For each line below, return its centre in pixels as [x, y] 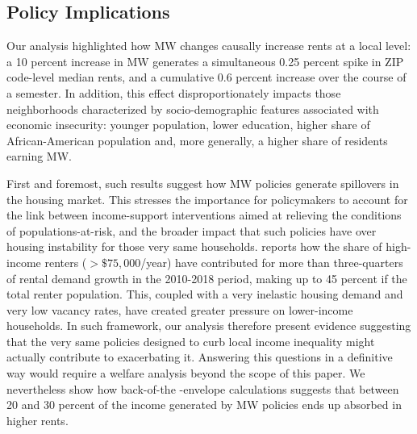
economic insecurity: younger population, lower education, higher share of [188, 125]
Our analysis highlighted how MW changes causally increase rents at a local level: [209, 46]
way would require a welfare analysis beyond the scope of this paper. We [186, 373]
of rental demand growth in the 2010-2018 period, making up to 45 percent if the [207, 278]
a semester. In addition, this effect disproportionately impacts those [174, 92]
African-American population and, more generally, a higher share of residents [197, 140]
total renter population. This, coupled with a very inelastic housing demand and [205, 294]
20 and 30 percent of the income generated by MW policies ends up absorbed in [204, 405]
